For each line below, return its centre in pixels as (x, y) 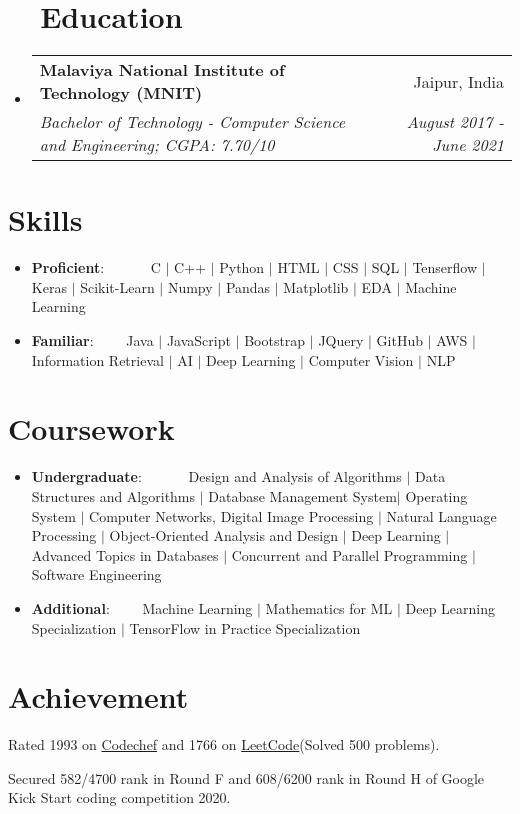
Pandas (248, 286)
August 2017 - (455, 122)
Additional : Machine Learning (142, 607)
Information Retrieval (97, 359)
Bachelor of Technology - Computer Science (192, 122)
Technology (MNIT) (121, 93)
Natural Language (441, 515)
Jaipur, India (458, 81)
